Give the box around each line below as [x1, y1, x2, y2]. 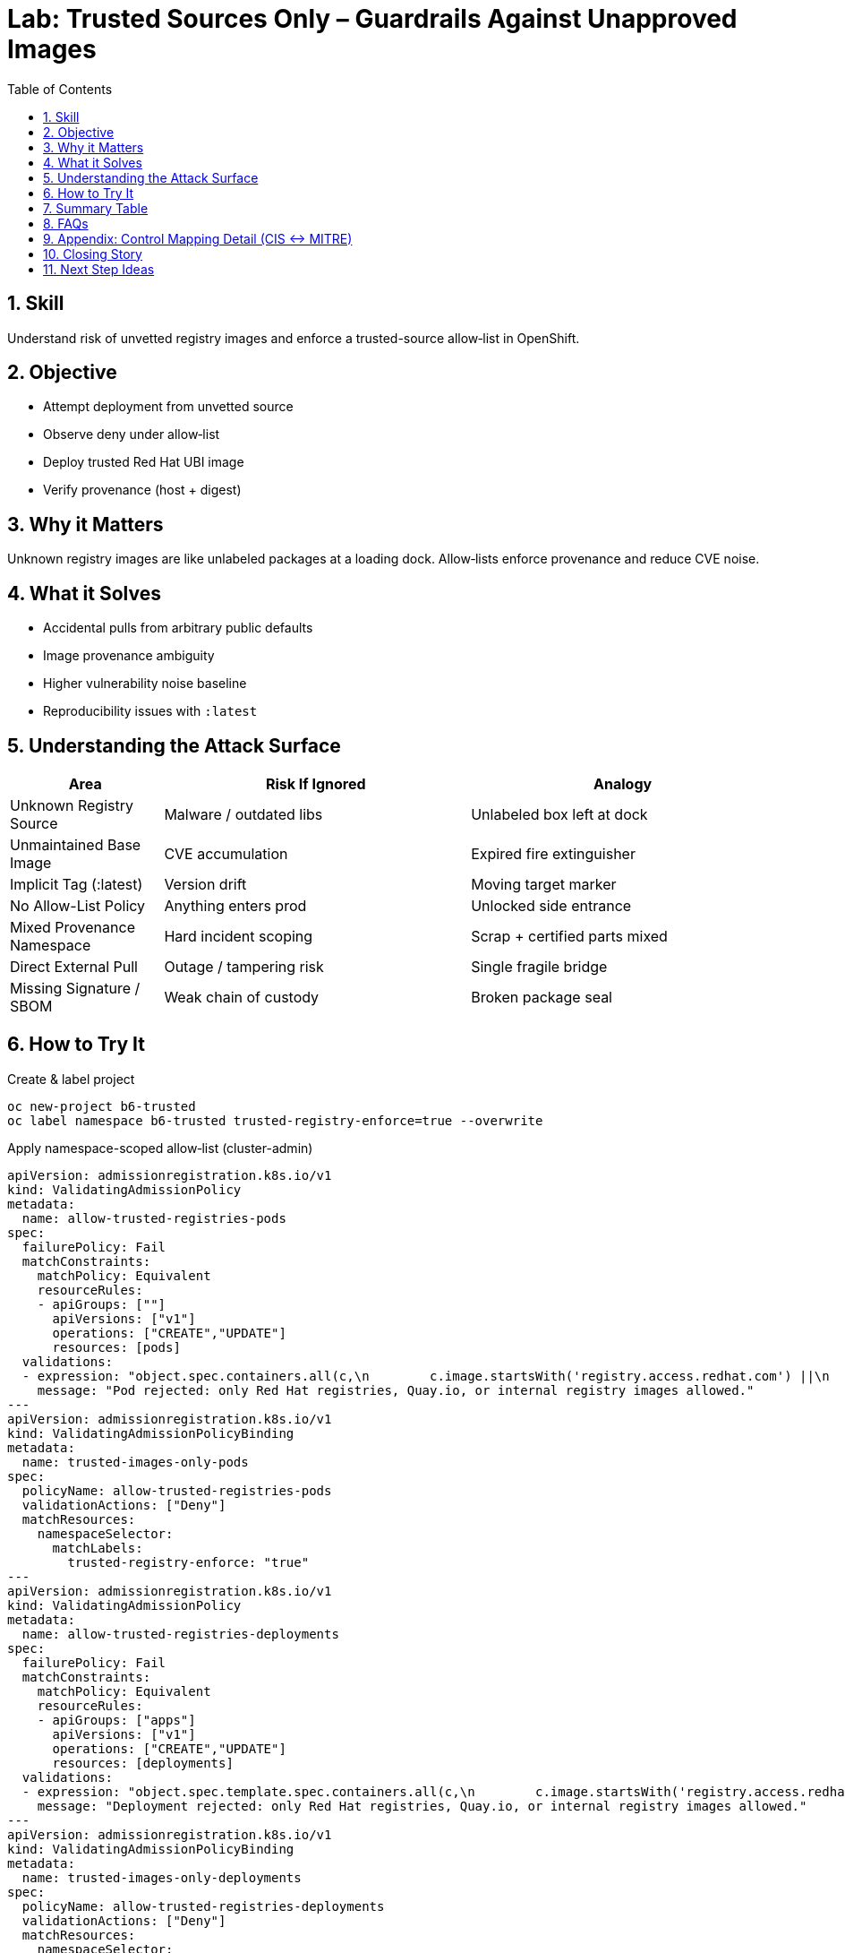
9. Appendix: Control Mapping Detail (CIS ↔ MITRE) [43, 230, 353, 246]
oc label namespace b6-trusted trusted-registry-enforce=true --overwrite [7, 1113, 543, 1128]
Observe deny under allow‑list [43, 426, 220, 443]
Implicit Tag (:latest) [10, 874, 143, 893]
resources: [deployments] [52, 1755, 234, 1770]
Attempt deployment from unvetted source [43, 399, 294, 415]
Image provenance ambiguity [43, 648, 215, 664]
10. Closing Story [43, 245, 142, 262]
